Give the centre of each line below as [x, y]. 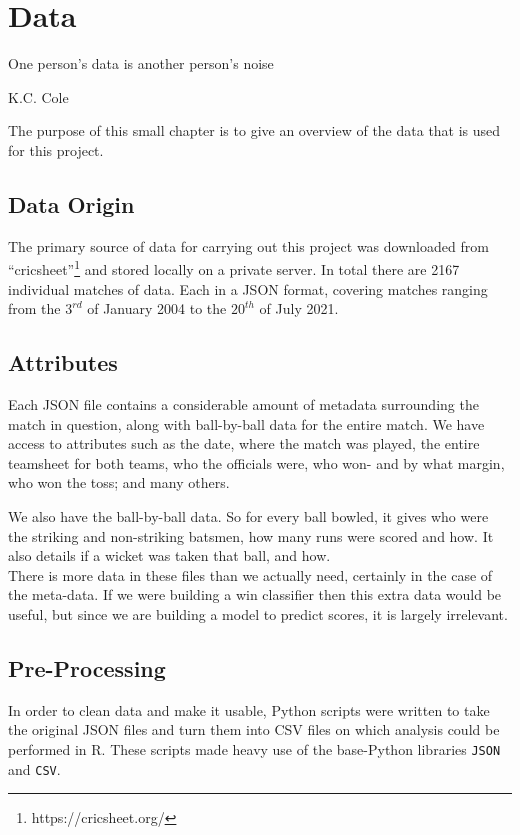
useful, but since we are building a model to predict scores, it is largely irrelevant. [258, 613]
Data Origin [71, 203]
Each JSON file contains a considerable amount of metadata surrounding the [243, 403]
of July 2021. [299, 308]
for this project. [56, 149]
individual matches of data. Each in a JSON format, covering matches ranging [248, 288]
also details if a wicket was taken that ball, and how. [169, 555]
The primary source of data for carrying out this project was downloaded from [248, 245]
